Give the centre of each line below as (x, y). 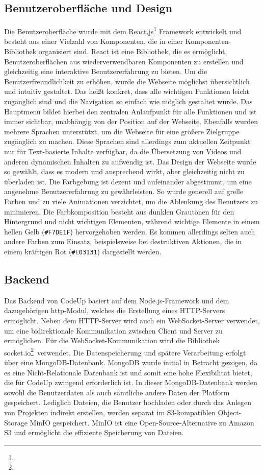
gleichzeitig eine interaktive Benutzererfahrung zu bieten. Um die (106, 71)
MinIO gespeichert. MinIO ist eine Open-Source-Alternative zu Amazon (142, 422)
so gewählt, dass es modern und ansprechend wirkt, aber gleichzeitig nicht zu (124, 171)
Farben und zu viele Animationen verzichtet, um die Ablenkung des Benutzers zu (131, 201)
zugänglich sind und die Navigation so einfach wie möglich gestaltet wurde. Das (128, 101)
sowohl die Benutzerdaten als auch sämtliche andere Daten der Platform (117, 392)
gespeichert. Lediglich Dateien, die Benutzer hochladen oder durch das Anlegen (128, 402)
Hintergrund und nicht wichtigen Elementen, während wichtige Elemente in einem (132, 221)
